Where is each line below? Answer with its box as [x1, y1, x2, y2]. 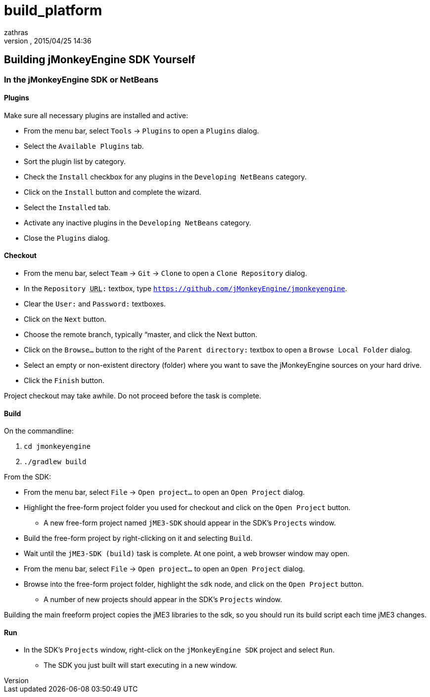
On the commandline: [4, 427, 74, 436]
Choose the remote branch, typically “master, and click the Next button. [24, 330, 257, 339]
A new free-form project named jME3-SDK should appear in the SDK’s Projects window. [44, 519, 336, 527]
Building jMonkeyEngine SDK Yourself [4, 53, 195, 66]
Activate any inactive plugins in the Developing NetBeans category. [24, 218, 251, 227]
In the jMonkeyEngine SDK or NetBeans [4, 74, 159, 85]
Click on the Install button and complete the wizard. [24, 187, 201, 196]
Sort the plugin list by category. [24, 157, 126, 166]
